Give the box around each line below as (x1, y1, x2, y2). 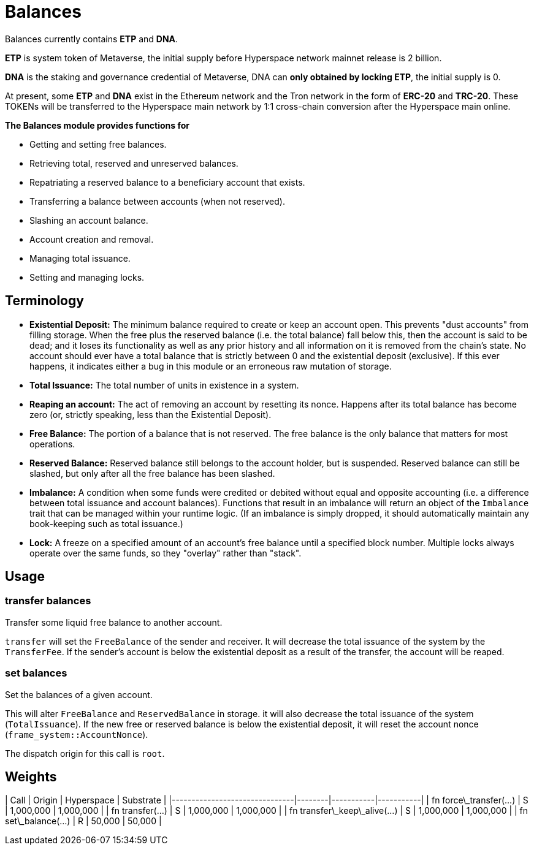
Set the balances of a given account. (5, 689, 153, 700)
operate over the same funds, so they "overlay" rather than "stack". (29, 547, 302, 558)
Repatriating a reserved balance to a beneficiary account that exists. (29, 176, 305, 188)
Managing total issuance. (29, 252, 131, 264)
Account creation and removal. (29, 233, 154, 245)
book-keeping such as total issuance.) (29, 518, 183, 529)
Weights (5, 768, 57, 784)
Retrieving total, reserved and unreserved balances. (29, 157, 238, 169)
